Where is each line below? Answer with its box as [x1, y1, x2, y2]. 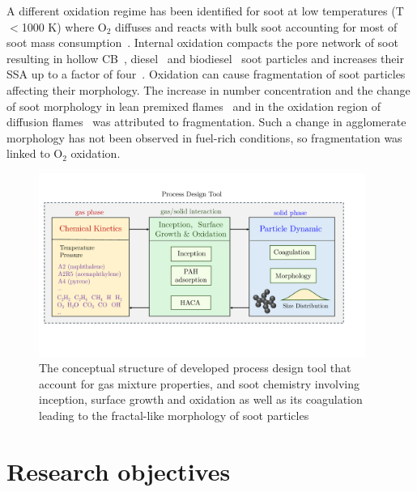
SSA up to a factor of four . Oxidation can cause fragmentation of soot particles [6, 66, 406, 83]
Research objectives [6, 454, 231, 487]
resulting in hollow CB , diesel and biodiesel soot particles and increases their [6, 49, 404, 66]
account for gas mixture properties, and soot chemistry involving [39, 375, 360, 392]
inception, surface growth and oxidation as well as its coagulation [39, 391, 363, 408]
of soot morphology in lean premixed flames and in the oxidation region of [6, 97, 381, 114]
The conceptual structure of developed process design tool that [39, 359, 351, 376]
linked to [6, 145, 50, 162]
